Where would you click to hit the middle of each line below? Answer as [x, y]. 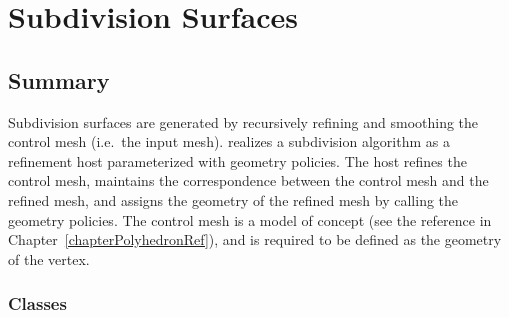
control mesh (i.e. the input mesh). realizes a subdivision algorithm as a [229, 141]
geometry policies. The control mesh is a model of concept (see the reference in [250, 219]
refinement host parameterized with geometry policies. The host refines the [237, 160]
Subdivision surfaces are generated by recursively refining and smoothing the [243, 121]
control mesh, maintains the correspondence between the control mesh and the [248, 180]
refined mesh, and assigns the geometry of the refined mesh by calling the [233, 199]
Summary [59, 79]
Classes [37, 303]
